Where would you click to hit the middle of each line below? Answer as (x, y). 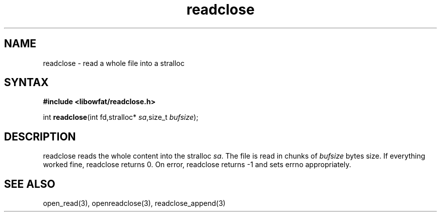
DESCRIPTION (40, 136)
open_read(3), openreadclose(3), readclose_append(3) (134, 203)
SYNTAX (26, 83)
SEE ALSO (30, 184)
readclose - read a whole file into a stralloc (114, 63)
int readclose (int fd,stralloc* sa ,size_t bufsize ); (121, 117)
